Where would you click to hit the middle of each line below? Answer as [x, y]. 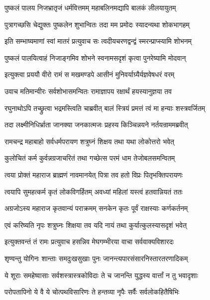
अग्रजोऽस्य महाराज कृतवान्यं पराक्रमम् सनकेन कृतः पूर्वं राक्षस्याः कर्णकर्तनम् [96, 208]
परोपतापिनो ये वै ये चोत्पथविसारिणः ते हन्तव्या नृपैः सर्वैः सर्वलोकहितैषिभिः [92, 292]
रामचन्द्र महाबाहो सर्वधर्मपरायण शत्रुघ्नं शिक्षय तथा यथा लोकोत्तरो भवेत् [89, 141]
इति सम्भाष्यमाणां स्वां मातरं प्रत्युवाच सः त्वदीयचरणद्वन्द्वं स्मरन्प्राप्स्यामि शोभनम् [98, 41]
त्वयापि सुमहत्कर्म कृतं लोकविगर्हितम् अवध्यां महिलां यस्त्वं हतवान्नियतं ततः [94, 191]
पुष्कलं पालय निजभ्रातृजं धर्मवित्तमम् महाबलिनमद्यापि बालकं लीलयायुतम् [90, 7]
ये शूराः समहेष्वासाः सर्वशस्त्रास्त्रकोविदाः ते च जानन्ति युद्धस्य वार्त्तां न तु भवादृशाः [101, 275]
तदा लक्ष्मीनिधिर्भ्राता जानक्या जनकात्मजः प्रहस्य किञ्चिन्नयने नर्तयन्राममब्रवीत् [96, 125]
